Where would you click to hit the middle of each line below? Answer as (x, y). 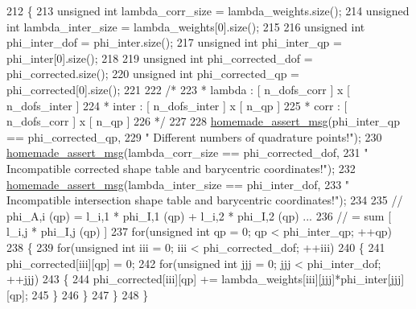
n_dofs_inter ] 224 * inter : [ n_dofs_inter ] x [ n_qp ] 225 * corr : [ (177, 105)
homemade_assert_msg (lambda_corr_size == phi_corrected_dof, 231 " (187, 152)
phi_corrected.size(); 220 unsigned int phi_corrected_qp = (153, 74)
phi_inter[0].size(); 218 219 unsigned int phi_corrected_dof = (160, 58)
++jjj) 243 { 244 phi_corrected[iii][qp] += (112, 279)
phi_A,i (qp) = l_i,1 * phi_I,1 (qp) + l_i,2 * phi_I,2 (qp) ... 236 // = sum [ (199, 215)
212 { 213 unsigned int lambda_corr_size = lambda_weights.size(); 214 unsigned (208, 10)
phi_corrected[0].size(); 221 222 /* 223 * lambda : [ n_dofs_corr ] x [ (178, 89)
